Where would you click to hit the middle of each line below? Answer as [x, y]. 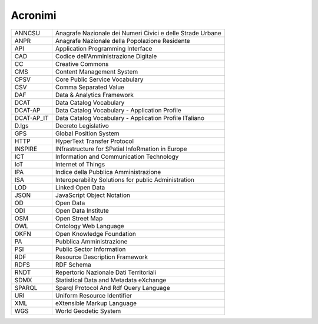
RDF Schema [73, 265]
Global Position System [87, 133]
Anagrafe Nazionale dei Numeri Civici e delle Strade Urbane [138, 33]
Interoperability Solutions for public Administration [125, 179]
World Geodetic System [88, 310]
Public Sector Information [90, 249]
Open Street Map [79, 218]
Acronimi [34, 15]
